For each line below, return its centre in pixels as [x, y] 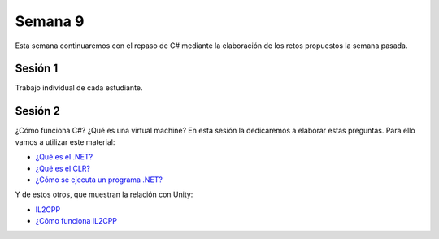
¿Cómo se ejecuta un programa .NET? [99, 180]
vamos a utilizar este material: [65, 141]
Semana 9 [50, 21]
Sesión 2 [37, 111]
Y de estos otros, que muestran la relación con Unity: [104, 194]
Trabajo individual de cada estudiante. [79, 88]
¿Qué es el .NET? [64, 157]
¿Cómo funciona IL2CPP [76, 221]
